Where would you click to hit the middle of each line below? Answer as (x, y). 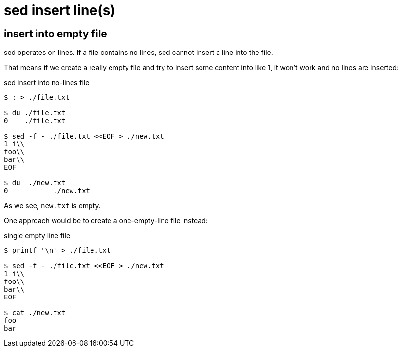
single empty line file (37, 236)
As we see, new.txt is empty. (52, 206)
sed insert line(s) (60, 10)
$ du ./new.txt (35, 183)
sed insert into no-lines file (47, 83)
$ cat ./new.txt (35, 313)
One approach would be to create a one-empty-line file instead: (106, 221)
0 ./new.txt (47, 191)
